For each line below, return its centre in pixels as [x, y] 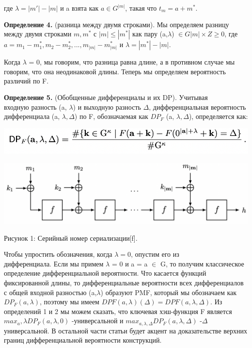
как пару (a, [150, 34]
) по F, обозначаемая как [111, 116]
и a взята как [79, 8]
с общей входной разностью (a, [50, 292]
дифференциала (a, [32, 116]
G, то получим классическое [202, 263]
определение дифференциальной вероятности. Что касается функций [105, 273]
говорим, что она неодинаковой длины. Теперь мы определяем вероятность [115, 71]
